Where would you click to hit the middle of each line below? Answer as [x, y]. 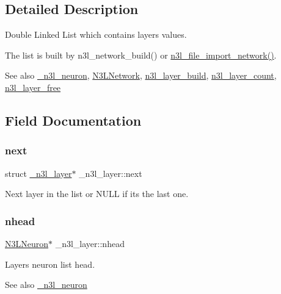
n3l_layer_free [33, 87]
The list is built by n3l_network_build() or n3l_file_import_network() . [141, 55]
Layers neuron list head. [50, 264]
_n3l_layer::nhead [90, 243]
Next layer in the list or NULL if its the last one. [97, 194]
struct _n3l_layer [38, 173]
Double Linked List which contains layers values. [96, 34]
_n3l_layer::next [111, 173]
